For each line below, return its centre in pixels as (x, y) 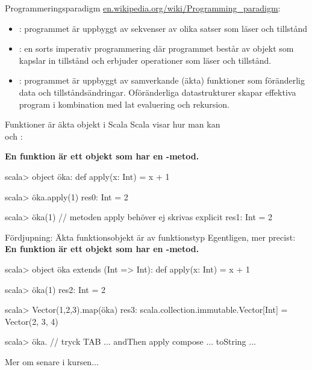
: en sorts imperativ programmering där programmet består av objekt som (156, 48)
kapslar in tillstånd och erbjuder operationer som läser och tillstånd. (145, 60)
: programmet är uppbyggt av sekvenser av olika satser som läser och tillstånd (163, 28)
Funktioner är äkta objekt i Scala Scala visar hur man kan (113, 124)
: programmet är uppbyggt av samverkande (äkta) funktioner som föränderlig (162, 80)
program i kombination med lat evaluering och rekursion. (124, 104)
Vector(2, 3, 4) (32, 321)
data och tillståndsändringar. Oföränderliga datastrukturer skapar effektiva (158, 92)
